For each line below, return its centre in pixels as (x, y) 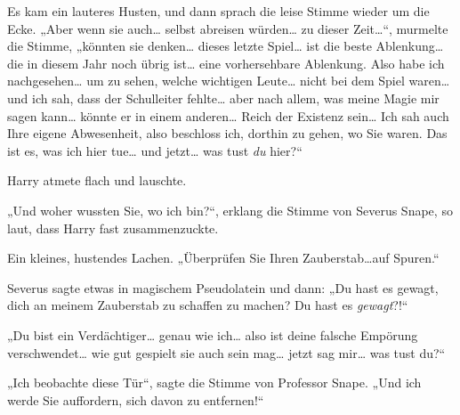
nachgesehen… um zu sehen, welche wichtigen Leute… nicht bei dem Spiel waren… (229, 81)
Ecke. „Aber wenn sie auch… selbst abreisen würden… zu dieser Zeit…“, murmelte (228, 28)
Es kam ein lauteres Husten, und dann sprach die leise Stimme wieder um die (218, 11)
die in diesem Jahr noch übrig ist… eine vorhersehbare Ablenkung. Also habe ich (226, 63)
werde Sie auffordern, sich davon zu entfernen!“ (136, 399)
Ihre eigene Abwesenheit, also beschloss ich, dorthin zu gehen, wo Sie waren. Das (227, 133)
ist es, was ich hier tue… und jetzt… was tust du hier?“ (155, 150)
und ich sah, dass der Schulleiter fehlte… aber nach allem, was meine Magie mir (223, 98)
